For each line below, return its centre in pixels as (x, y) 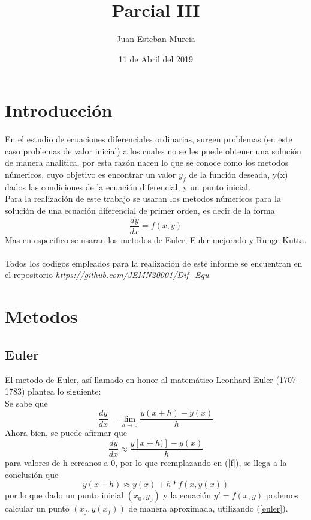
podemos (282, 495)
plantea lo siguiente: (64, 391)
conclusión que (32, 474)
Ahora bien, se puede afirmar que (66, 433)
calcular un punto (37, 508)
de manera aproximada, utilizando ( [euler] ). (208, 508)
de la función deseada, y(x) (238, 174)
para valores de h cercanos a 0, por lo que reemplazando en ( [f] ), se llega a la (146, 463)
